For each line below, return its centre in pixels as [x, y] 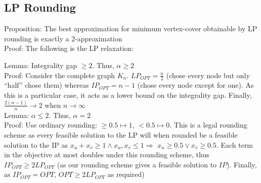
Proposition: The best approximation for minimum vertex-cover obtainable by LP [131, 28]
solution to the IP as [36, 144]
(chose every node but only [208, 75]
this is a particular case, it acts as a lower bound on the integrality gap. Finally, [128, 95]
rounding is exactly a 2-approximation [63, 38]
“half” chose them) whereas [47, 85]
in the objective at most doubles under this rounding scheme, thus [107, 155]
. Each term [235, 144]
